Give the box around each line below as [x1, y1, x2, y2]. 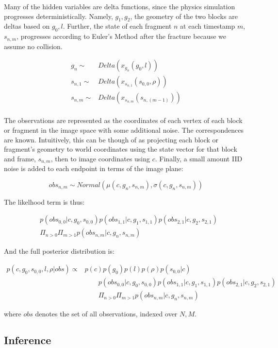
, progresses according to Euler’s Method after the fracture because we [16, 31, 226, 41]
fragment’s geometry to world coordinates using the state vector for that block [4, 144, 237, 154]
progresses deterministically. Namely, [4, 11, 113, 21]
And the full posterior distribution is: [4, 246, 114, 256]
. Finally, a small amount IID [155, 153, 243, 163]
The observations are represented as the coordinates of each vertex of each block [4, 115, 243, 125]
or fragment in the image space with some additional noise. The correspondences [4, 124, 244, 135]
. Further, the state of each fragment [63, 21, 172, 31]
